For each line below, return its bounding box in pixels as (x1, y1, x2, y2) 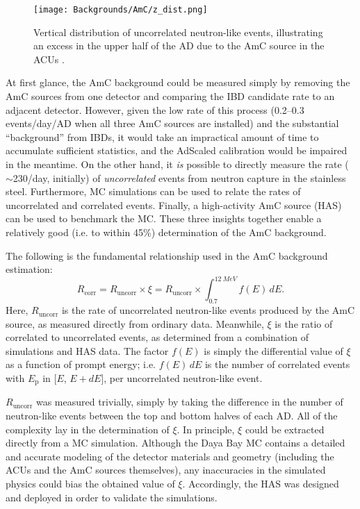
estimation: (6, 262, 53, 276)
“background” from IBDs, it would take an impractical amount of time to (6, 129, 319, 144)
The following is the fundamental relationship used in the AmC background (6, 248, 328, 262)
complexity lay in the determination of (6, 422, 170, 436)
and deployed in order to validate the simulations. (6, 490, 218, 504)
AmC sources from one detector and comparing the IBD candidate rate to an (6, 89, 335, 103)
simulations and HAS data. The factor (6, 343, 169, 358)
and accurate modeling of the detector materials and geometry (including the (6, 449, 334, 463)
